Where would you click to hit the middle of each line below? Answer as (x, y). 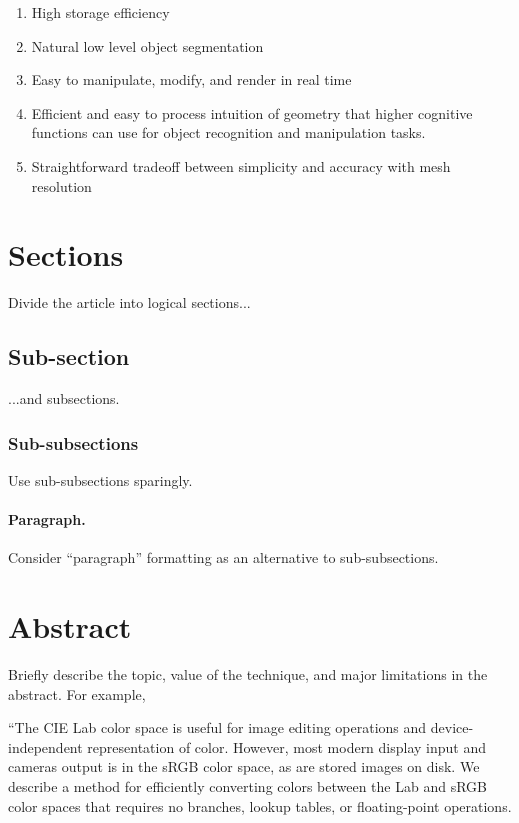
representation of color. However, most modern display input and (287, 746)
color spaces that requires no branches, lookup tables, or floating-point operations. (260, 805)
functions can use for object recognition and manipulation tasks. (228, 132)
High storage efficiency (100, 12)
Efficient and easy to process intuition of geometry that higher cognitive (252, 112)
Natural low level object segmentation (147, 45)
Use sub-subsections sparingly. (100, 479)
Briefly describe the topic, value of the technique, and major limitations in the (248, 674)
